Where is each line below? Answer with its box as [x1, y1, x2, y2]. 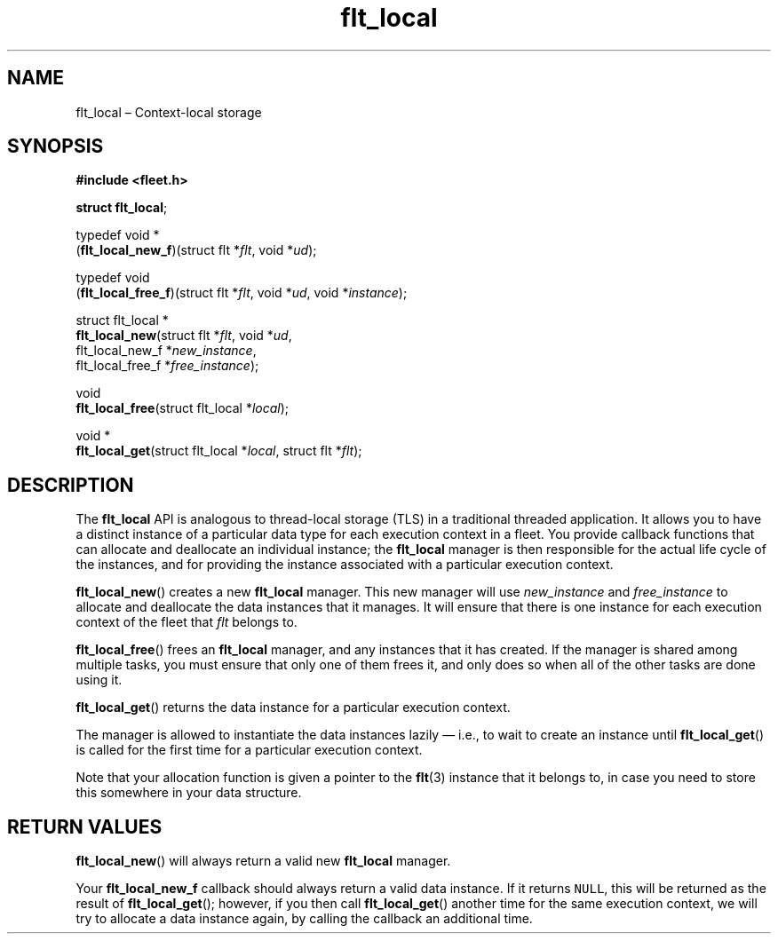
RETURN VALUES [7, 815, 163, 838]
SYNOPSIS [7, 135, 104, 158]
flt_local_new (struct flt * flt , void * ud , [75, 328, 292, 344]
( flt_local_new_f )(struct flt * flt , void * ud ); [75, 242, 317, 258]
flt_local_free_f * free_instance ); [75, 358, 259, 374]
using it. [75, 672, 123, 688]
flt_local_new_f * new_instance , [75, 343, 257, 359]
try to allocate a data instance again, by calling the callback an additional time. [75, 911, 533, 927]
